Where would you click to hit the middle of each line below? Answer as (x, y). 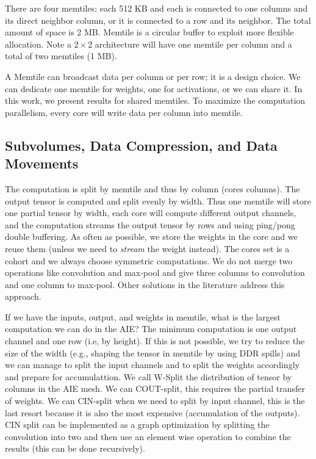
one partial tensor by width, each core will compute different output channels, (151, 213)
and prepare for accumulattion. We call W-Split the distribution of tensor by (149, 376)
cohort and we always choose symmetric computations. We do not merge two (149, 260)
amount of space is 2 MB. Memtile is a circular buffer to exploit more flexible (149, 32)
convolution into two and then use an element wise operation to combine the (148, 436)
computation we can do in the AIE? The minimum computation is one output (151, 329)
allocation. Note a (38, 44)
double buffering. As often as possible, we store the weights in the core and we (151, 237)
